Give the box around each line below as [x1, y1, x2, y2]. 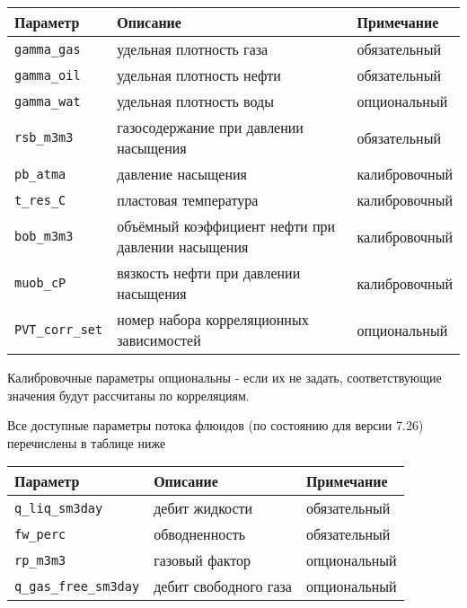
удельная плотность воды [117, 91, 274, 111]
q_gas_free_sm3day [14, 578, 140, 594]
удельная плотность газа [117, 39, 269, 59]
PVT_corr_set [14, 322, 103, 337]
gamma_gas [14, 41, 81, 57]
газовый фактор [154, 550, 251, 571]
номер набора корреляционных [117, 309, 309, 330]
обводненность [154, 524, 245, 545]
